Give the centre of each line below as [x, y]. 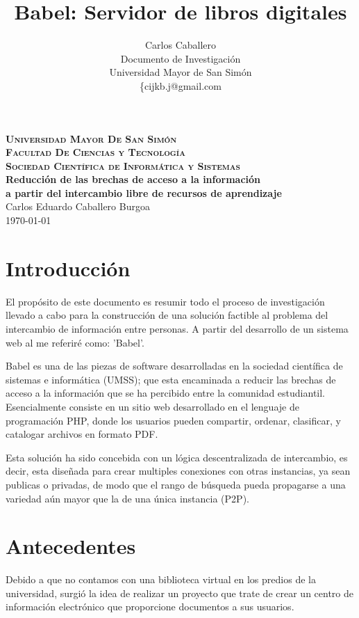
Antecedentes [71, 546]
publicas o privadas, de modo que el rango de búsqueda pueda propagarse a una [176, 484]
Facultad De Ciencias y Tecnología [95, 152]
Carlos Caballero [181, 45]
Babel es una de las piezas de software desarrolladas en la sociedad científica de [174, 366]
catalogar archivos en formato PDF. [82, 434]
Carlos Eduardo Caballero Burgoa [78, 206]
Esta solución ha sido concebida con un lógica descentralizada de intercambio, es [177, 457]
